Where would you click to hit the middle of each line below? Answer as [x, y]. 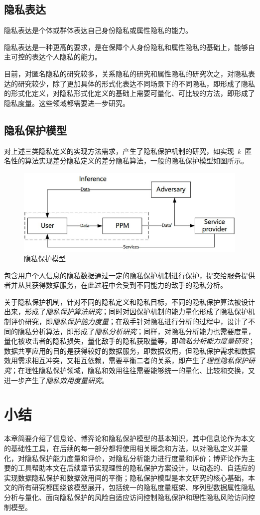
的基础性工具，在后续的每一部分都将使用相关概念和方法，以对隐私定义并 [123, 448]
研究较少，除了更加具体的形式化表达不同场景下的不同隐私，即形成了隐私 [136, 83]
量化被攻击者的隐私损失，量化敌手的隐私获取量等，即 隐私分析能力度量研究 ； [130, 341]
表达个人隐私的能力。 [66, 57]
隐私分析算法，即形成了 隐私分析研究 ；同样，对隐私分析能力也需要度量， [136, 331]
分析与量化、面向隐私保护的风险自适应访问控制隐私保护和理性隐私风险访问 [126, 497]
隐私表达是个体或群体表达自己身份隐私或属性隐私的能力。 [98, 30]
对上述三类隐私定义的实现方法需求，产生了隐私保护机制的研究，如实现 [119, 151]
